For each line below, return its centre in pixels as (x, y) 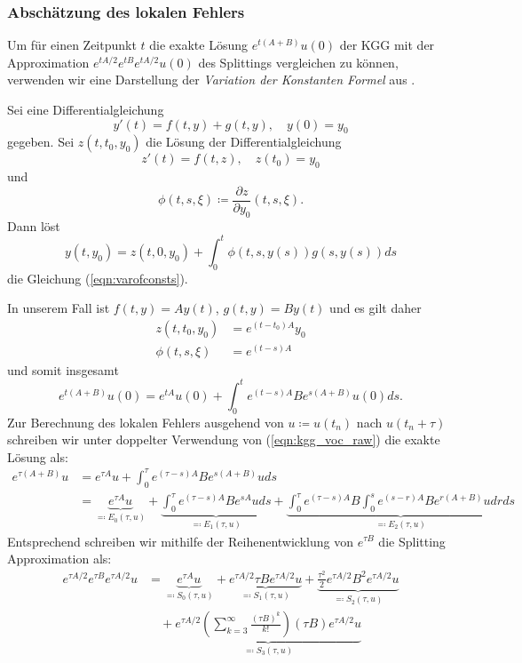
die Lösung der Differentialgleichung (244, 142)
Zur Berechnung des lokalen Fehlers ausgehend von (146, 422)
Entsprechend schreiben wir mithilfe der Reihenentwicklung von (180, 541)
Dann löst (34, 225)
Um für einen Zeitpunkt (72, 45)
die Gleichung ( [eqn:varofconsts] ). (98, 278)
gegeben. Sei (41, 142)
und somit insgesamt (63, 369)
